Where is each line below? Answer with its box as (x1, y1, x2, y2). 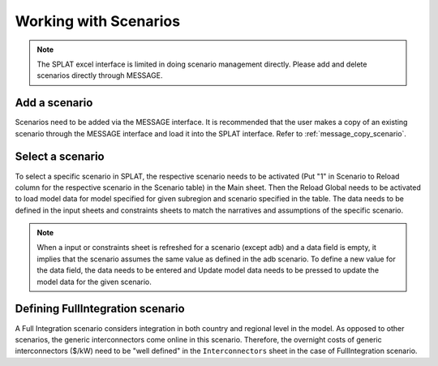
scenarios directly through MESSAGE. (36, 71, 163, 80)
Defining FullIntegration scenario (15, 302, 186, 316)
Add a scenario (15, 96, 93, 110)
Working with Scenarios (15, 12, 181, 30)
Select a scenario (15, 150, 105, 164)
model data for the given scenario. (36, 277, 152, 286)
